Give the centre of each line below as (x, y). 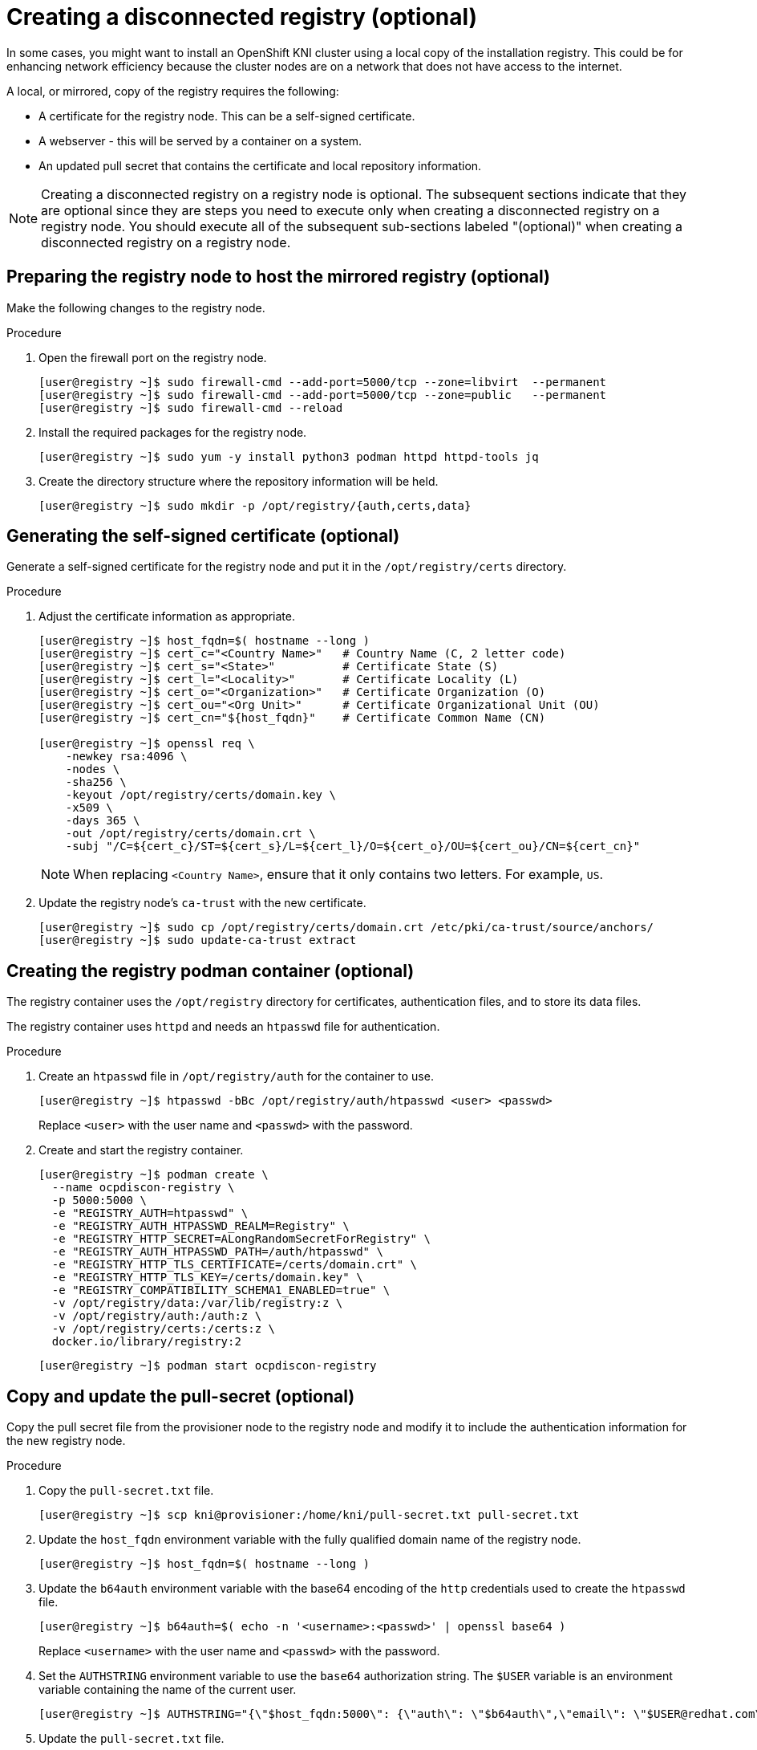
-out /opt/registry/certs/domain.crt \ (190, 834)
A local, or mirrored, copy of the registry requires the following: (173, 91)
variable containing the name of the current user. (168, 1690)
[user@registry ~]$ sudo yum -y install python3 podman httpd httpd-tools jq (289, 456)
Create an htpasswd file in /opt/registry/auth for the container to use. (236, 1076)
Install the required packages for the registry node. (173, 432)
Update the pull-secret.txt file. (132, 1739)
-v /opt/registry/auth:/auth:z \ (157, 1316)
